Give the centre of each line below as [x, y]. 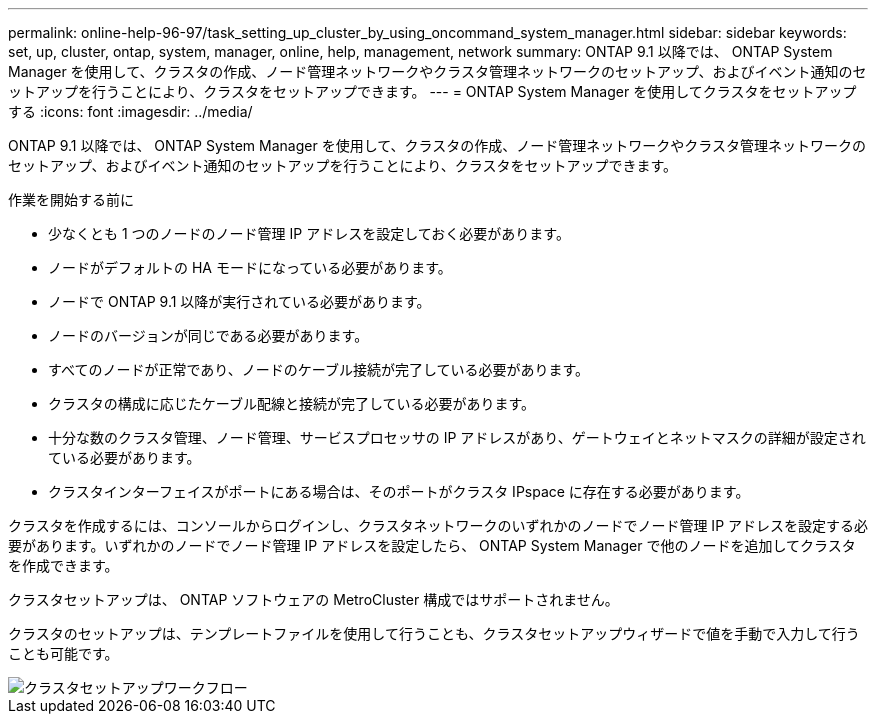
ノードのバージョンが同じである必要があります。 [208, 335]
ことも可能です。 [63, 653]
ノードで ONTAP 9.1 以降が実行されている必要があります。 [239, 301]
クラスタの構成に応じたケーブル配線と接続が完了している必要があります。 [292, 403]
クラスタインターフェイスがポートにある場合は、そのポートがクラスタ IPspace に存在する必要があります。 [399, 491]
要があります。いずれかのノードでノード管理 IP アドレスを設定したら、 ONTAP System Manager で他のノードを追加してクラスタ [432, 545]
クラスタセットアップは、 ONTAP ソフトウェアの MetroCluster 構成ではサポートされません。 [313, 599]
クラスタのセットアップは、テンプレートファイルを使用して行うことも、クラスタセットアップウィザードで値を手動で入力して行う [434, 633]
